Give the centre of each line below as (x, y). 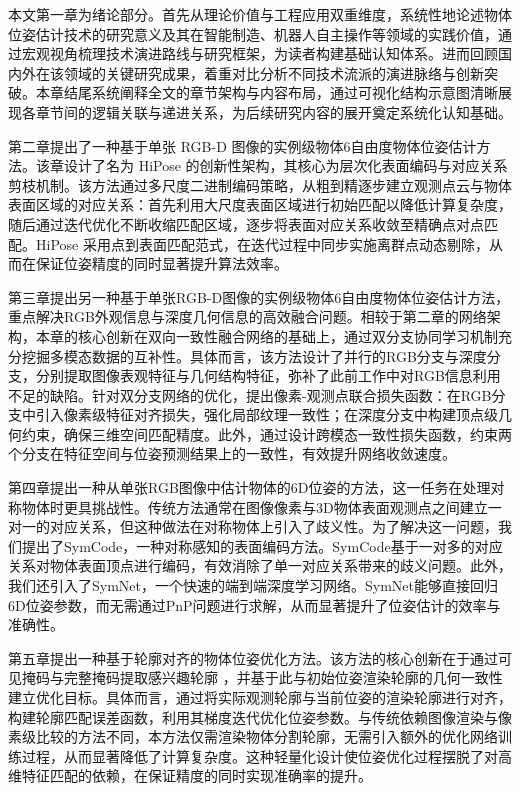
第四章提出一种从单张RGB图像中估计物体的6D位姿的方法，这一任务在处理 (249, 487)
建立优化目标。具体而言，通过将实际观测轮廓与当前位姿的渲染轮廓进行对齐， (260, 697)
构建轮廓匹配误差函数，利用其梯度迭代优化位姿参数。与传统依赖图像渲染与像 (260, 716)
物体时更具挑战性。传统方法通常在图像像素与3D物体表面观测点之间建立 (254, 506)
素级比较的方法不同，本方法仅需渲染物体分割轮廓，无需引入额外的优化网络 (253, 736)
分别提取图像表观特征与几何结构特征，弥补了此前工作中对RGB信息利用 (268, 375)
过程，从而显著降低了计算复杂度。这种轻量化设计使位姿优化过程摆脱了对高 (266, 755)
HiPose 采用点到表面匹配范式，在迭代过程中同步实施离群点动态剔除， (262, 243)
